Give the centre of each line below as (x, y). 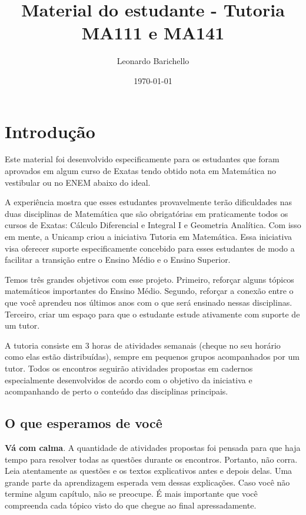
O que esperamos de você (84, 423)
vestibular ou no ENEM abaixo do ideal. (78, 182)
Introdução (50, 131)
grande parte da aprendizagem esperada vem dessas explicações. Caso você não (147, 482)
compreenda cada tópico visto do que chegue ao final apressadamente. (131, 505)
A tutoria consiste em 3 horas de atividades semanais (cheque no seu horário (143, 345)
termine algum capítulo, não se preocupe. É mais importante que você (131, 494)
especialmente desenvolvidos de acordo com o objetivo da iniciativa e (129, 379)
